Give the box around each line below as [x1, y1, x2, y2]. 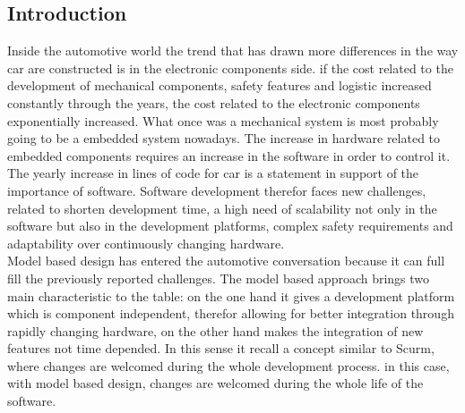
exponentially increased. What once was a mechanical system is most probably [7, 111, 439, 130]
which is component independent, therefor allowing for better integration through [7, 304, 454, 323]
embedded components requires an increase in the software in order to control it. [7, 146, 451, 164]
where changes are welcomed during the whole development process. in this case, [7, 356, 450, 375]
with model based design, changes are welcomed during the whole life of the [7, 374, 424, 392]
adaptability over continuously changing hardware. [7, 233, 285, 252]
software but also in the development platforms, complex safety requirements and [7, 216, 453, 235]
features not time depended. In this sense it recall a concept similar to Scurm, [7, 339, 435, 358]
